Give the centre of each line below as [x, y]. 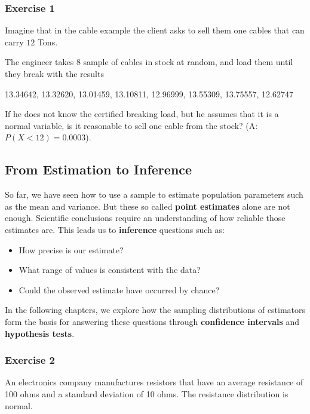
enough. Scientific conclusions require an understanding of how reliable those [145, 218]
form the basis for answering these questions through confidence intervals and [152, 321]
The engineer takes [39, 62]
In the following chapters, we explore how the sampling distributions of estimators [155, 310]
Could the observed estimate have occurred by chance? [119, 289]
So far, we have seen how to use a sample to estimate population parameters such [154, 194]
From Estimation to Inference [99, 169]
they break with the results [54, 73]
